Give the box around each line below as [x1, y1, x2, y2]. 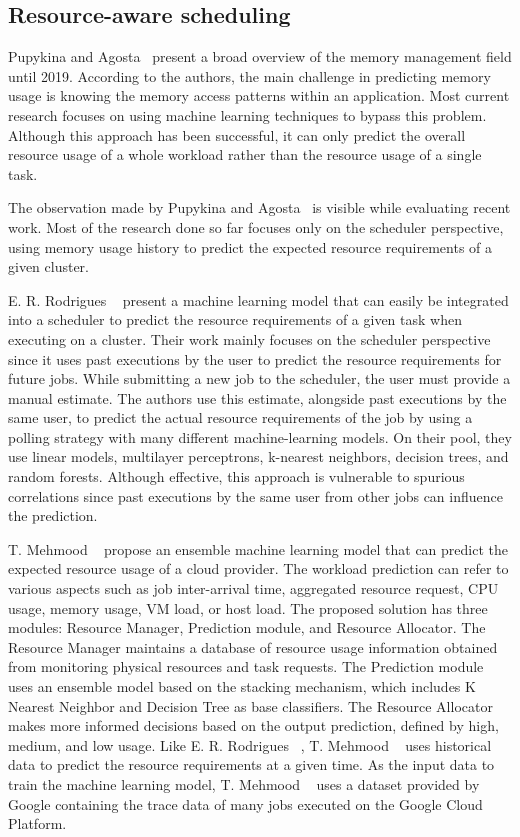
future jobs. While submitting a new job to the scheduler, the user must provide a [8, 368, 511, 389]
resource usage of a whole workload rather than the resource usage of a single [8, 144, 482, 165]
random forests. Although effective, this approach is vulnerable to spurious [8, 466, 465, 487]
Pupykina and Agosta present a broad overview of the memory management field [8, 46, 512, 67]
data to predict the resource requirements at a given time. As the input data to [8, 754, 495, 775]
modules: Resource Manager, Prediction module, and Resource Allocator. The [8, 617, 486, 638]
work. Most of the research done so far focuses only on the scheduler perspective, [8, 216, 504, 237]
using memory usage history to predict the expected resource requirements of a [8, 236, 493, 257]
